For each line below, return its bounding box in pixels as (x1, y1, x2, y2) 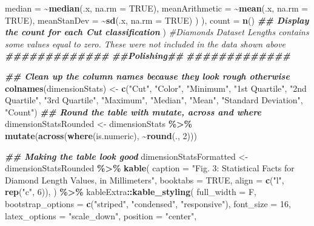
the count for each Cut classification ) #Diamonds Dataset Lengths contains (5, 26, 309, 38)
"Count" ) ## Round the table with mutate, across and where (5, 105, 261, 118)
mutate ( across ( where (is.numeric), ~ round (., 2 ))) (5, 129, 197, 142)
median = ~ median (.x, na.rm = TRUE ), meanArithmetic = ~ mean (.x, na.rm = (5, 2, 309, 14)
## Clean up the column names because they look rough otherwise (5, 69, 290, 82)
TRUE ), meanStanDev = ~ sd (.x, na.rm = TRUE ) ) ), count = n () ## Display (5, 13, 309, 26)
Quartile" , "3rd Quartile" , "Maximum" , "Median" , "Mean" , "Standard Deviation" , (5, 94, 303, 106)
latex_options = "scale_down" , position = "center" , (5, 209, 197, 222)
